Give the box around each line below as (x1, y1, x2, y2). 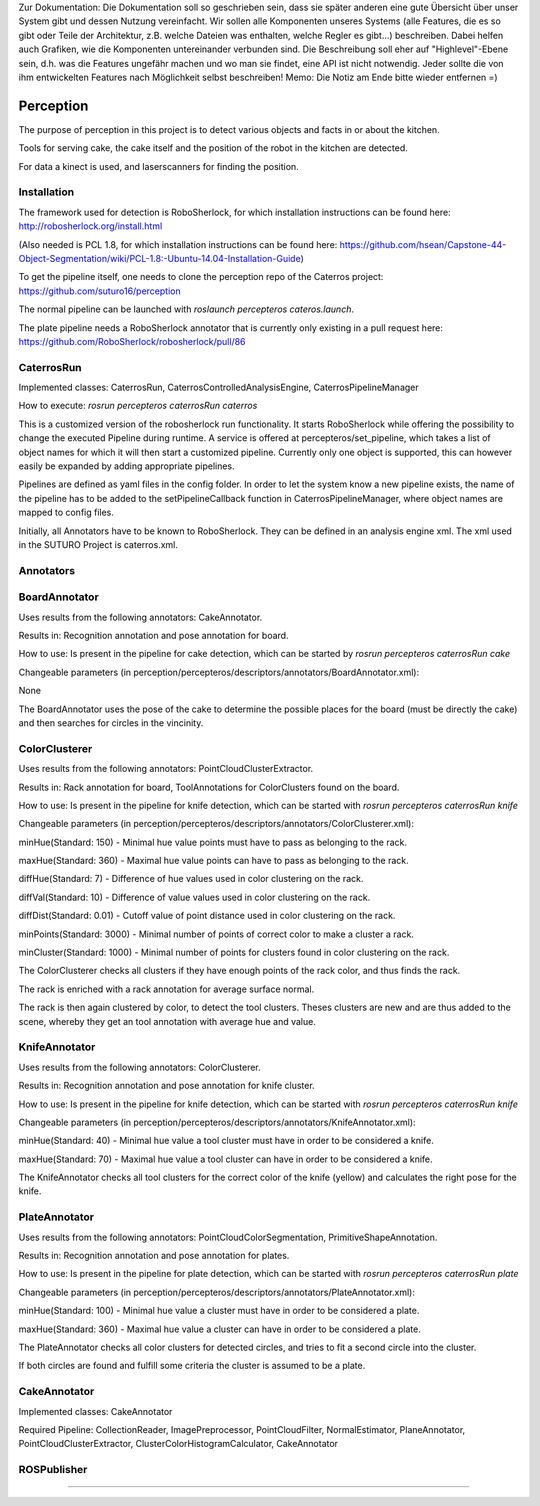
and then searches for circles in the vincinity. (18, 717, 204, 729)
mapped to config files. (18, 506, 115, 519)
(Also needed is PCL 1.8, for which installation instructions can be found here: (18, 238, 338, 250)
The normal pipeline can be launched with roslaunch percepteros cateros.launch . (18, 303, 355, 315)
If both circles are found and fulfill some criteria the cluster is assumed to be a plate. (18, 1360, 366, 1372)
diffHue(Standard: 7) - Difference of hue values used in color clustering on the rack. (18, 873, 364, 885)
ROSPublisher (18, 1463, 88, 1477)
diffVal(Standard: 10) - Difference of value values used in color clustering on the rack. (18, 891, 371, 903)
